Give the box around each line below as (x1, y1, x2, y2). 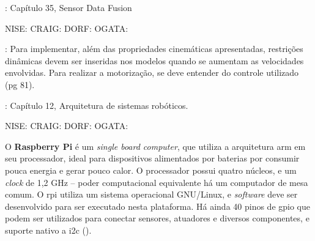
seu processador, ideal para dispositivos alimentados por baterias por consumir (5, 152, 300, 165)
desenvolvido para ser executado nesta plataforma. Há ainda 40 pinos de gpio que (5, 199, 311, 212)
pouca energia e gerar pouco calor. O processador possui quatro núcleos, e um (5, 163, 297, 176)
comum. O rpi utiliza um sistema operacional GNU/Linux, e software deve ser (5, 188, 298, 201)
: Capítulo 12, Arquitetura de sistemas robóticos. (5, 98, 188, 111)
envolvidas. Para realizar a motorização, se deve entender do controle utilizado (5, 66, 299, 79)
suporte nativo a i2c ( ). (5, 223, 92, 236)
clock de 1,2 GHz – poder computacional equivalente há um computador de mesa (5, 176, 308, 188)
